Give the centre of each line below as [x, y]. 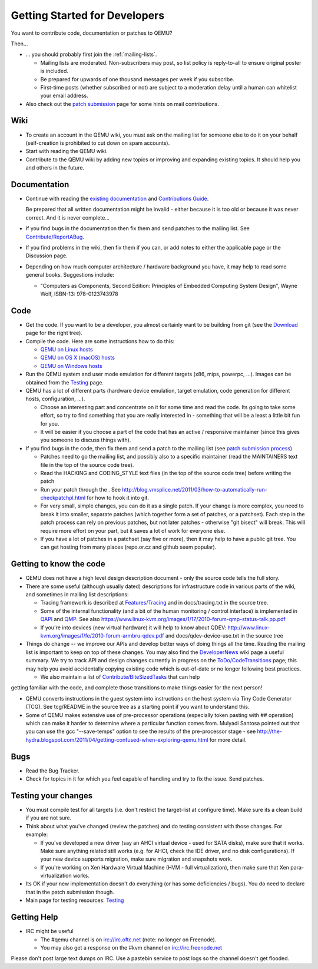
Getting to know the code [58, 564]
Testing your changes [52, 796]
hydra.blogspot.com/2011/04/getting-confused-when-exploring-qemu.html [117, 739]
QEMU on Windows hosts [71, 366]
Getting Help [34, 917]
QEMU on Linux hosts [67, 350]
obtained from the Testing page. [65, 382]
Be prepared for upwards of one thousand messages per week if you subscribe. [138, 79]
